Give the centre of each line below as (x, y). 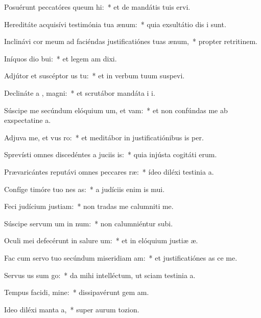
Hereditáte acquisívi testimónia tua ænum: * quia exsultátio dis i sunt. (115, 24)
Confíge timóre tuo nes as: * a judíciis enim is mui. (85, 189)
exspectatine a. (28, 120)
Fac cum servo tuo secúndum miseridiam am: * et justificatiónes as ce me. (121, 257)
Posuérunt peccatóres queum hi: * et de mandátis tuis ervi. (97, 7)
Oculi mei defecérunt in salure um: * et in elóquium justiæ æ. (101, 240)
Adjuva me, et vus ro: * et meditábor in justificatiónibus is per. (104, 137)
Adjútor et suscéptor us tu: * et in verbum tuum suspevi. (94, 76)
